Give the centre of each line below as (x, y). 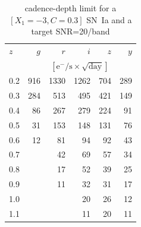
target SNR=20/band (70, 31)
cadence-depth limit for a (70, 8)
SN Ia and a (109, 19)
